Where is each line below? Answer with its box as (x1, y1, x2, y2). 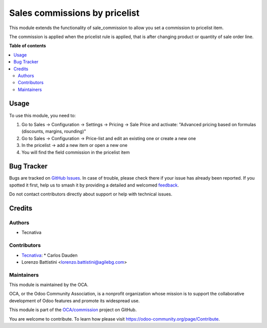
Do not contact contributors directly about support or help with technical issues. (9, 191, 173, 197)
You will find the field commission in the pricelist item (21, 149, 130, 155)
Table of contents (9, 43, 46, 49)
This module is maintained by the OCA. (9, 282, 89, 288)
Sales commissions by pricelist (9, 7, 140, 18)
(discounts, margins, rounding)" (21, 129, 87, 135)
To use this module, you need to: (9, 112, 76, 118)
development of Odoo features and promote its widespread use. (9, 297, 140, 304)
